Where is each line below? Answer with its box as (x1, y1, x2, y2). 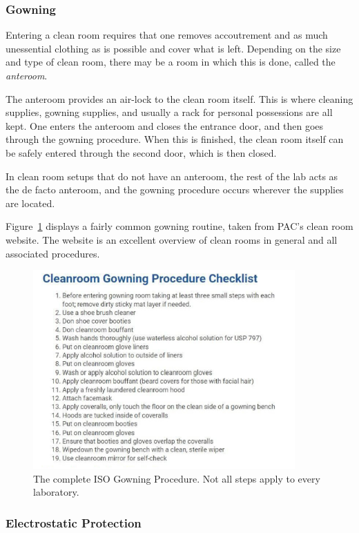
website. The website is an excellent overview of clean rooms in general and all (6, 232, 338, 246)
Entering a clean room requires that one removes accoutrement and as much (6, 28, 328, 42)
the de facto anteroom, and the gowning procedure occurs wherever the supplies (6, 182, 344, 197)
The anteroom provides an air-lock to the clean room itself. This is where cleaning (6, 91, 353, 106)
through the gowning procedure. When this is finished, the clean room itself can (6, 132, 344, 146)
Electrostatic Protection (6, 514, 142, 531)
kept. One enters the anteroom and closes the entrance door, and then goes (6, 118, 324, 133)
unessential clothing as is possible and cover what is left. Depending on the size (6, 41, 341, 55)
